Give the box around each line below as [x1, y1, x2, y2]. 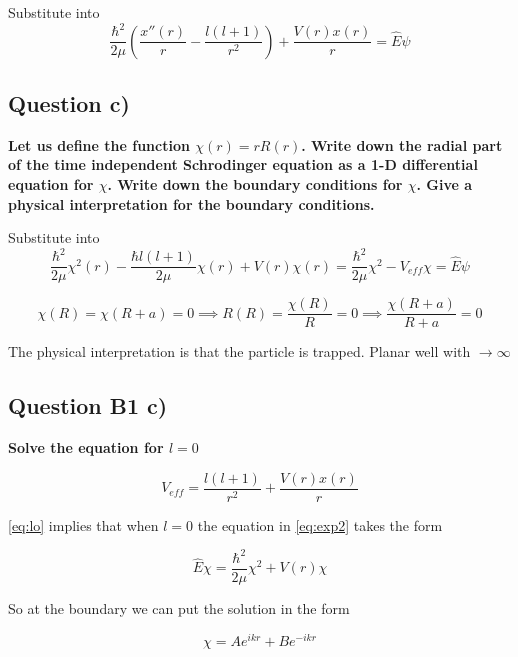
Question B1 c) [8, 390, 168, 421]
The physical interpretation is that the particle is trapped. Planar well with [8, 341, 471, 362]
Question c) [8, 87, 130, 118]
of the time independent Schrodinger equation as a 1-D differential [8, 154, 478, 175]
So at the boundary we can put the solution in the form [8, 597, 350, 618]
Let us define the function [8, 134, 190, 155]
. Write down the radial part [301, 134, 503, 155]
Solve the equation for [8, 437, 164, 458]
